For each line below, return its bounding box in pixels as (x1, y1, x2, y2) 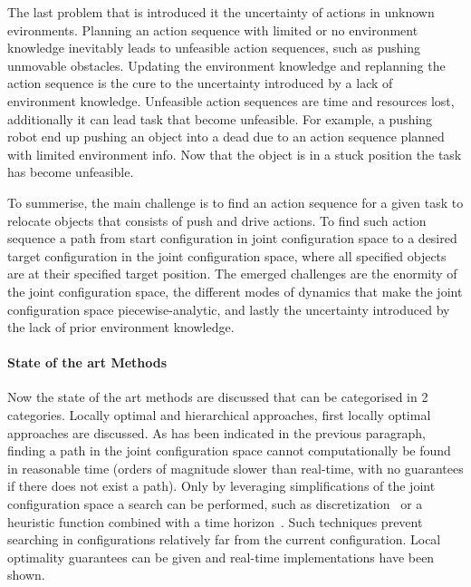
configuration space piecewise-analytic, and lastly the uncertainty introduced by (7, 299, 450, 318)
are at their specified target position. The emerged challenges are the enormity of (7, 264, 457, 283)
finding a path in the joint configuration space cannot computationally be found (7, 441, 451, 460)
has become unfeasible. (7, 162, 134, 181)
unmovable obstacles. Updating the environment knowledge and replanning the (7, 55, 446, 74)
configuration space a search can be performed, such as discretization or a (7, 494, 423, 514)
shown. (7, 565, 45, 584)
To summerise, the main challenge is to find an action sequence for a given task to (7, 192, 464, 211)
